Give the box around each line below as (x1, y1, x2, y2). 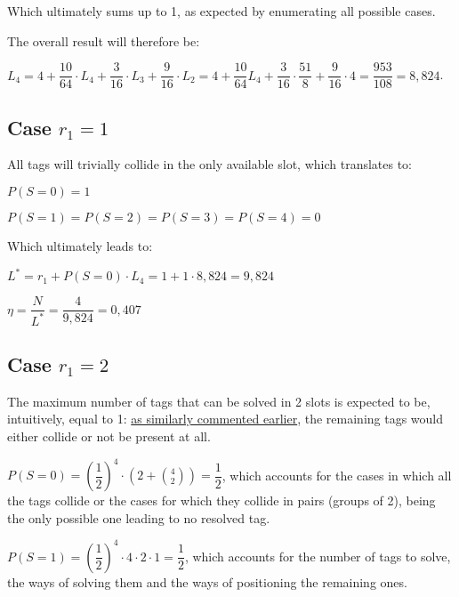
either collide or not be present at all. (7, 426, 211, 445)
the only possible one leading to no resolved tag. (7, 508, 270, 527)
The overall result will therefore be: (7, 31, 200, 50)
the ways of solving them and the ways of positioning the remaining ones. (7, 572, 407, 591)
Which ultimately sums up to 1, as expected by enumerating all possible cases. (7, 2, 436, 20)
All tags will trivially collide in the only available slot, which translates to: (7, 155, 413, 173)
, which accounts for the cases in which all (221, 465, 452, 484)
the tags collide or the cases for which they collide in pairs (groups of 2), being (7, 491, 436, 510)
